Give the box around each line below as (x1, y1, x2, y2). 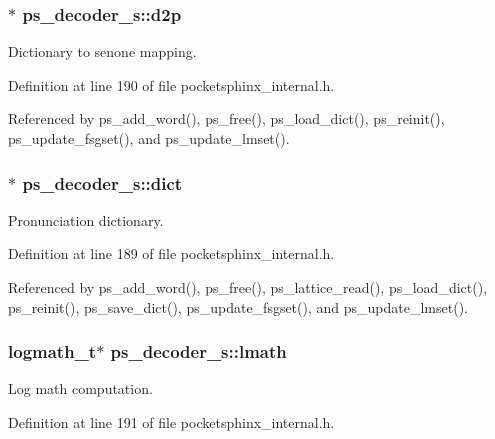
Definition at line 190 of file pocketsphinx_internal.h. (8, 74, 335, 95)
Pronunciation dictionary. (8, 209, 164, 230)
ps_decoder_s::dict (22, 170, 183, 195)
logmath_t (8, 339, 97, 364)
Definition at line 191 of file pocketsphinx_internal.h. (8, 412, 335, 432)
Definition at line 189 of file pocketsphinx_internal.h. (8, 243, 335, 264)
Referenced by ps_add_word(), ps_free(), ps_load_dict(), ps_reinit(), (8, 108, 445, 129)
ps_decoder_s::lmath (110, 339, 287, 364)
